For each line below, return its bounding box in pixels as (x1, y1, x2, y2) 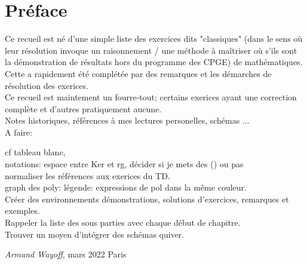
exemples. (5, 204, 40, 217)
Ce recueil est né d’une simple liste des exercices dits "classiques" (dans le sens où (5, 32, 303, 45)
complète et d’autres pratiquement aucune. (5, 102, 162, 115)
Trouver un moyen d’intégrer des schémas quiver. (5, 228, 185, 240)
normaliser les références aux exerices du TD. (5, 169, 170, 182)
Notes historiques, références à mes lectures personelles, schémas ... (5, 114, 250, 127)
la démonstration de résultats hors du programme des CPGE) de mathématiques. (5, 56, 303, 68)
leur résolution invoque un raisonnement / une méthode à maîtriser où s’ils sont (5, 44, 297, 56)
